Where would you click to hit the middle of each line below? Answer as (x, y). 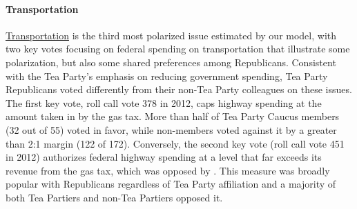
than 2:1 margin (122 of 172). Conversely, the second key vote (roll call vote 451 (175, 143)
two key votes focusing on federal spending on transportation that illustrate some (178, 49)
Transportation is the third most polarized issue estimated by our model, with (171, 35)
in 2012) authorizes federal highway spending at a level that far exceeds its (164, 157)
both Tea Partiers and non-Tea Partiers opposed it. (114, 197)
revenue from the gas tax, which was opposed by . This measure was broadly (168, 170)
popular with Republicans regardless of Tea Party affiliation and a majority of (171, 184)
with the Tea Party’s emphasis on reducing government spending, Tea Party (167, 76)
